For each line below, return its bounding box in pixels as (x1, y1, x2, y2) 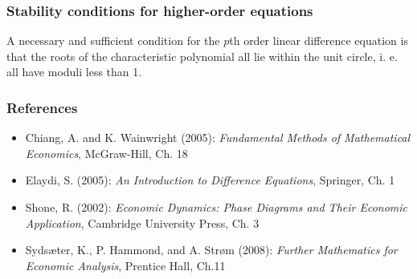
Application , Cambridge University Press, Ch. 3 (25, 214, 260, 231)
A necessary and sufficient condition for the (6, 32, 220, 49)
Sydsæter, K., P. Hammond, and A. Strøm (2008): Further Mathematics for (25, 241, 398, 258)
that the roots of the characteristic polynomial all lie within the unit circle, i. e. (6, 47, 398, 64)
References (6, 97, 78, 117)
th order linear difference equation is (229, 32, 408, 49)
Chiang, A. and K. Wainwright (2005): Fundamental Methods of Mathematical (25, 129, 411, 146)
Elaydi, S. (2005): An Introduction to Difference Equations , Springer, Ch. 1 (25, 172, 395, 188)
